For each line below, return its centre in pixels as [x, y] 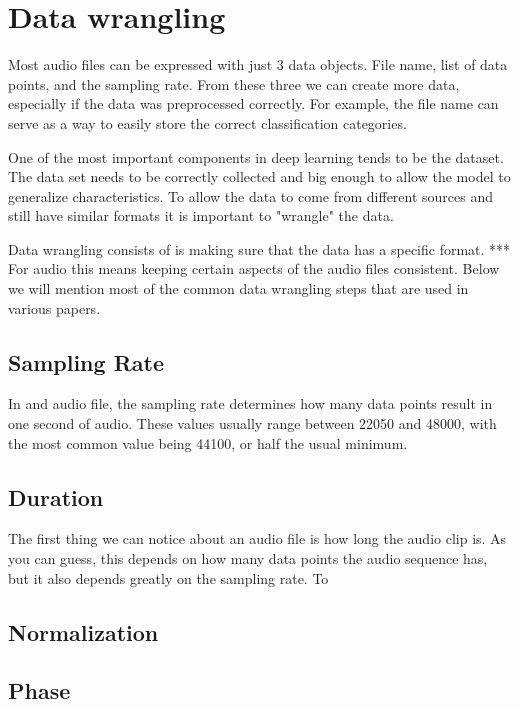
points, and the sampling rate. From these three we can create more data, [234, 83]
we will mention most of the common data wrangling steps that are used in [238, 288]
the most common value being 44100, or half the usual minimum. [208, 442]
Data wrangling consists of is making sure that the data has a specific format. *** [259, 248]
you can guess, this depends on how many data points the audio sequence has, [248, 558]
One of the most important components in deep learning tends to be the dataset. [256, 156]
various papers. [54, 307]
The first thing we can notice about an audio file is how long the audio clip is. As [257, 538]
